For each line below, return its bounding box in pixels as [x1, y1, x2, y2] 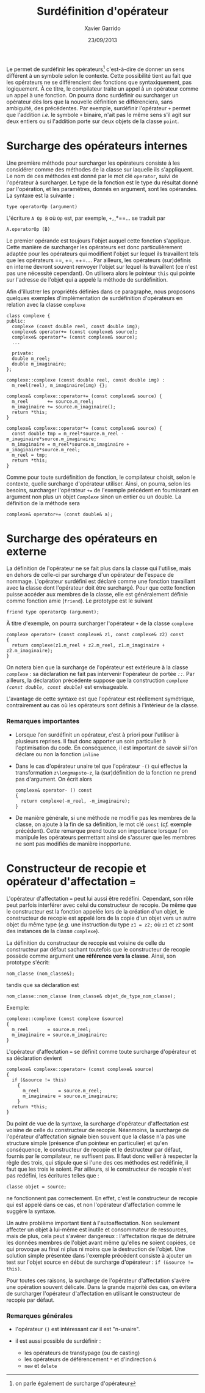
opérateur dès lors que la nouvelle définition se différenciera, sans [6, 98, 173, 105]
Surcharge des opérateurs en [6, 531, 157, 546]
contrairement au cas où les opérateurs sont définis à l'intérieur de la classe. [6, 702, 199, 709]
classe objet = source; [6, 1184, 67, 1190]
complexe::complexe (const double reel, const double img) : [6, 377, 165, 383]
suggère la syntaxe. [6, 1207, 56, 1215]
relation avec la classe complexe [6, 301, 85, 308]
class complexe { [6, 312, 51, 319]
